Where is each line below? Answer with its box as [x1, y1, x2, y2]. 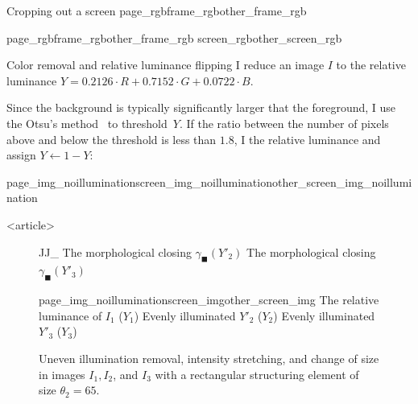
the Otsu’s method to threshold [6, 114, 168, 131]
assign [6, 146, 36, 163]
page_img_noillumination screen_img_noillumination [6, 173, 272, 190]
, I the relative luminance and [234, 130, 381, 147]
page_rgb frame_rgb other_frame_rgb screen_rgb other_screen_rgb [6, 29, 342, 46]
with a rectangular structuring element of [155, 365, 359, 382]
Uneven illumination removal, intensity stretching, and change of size [39, 349, 379, 366]
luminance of [39, 307, 102, 324]
